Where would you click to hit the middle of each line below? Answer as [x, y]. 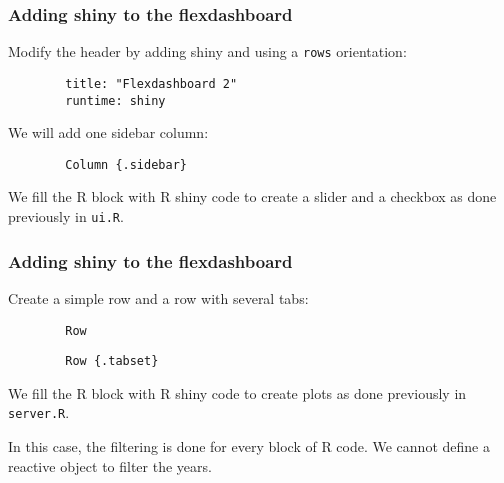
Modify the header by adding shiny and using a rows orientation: [207, 51]
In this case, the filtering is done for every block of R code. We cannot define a [249, 446]
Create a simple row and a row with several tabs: [158, 297]
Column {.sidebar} [126, 164]
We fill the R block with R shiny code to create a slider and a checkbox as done [252, 196]
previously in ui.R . [66, 216]
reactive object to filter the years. [110, 465]
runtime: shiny [115, 100]
